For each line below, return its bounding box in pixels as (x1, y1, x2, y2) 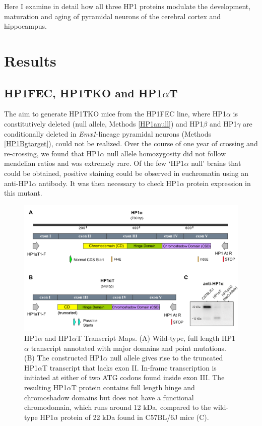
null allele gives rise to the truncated (110, 352, 223, 363)
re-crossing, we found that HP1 (4, 148, 100, 158)
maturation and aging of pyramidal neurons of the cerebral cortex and (4, 11, 221, 21)
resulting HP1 (24, 382, 67, 392)
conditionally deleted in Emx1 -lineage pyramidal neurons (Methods (4, 128, 211, 139)
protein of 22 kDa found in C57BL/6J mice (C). (60, 411, 209, 422)
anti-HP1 (4, 177, 32, 188)
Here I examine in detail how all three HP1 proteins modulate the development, (4, 1, 251, 11)
